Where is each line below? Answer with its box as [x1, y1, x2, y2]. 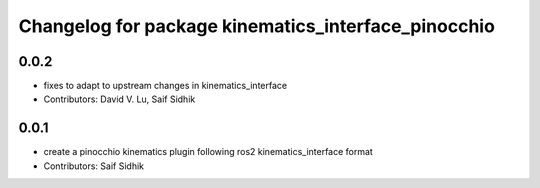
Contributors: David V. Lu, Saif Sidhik [43, 93, 196, 105]
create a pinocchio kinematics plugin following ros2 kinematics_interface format [43, 146, 374, 158]
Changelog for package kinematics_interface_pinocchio [18, 15, 495, 37]
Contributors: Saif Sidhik [43, 160, 145, 172]
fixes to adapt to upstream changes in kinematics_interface [43, 80, 288, 92]
